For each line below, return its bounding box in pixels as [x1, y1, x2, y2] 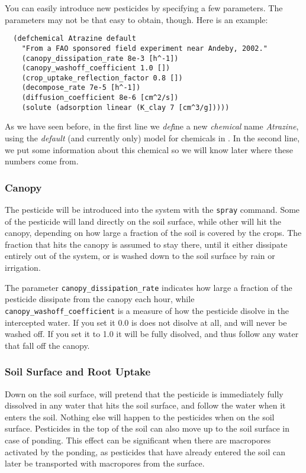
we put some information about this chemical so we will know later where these [5, 143, 293, 155]
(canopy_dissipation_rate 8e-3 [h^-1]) [21, 54, 179, 63]
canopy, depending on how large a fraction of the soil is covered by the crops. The [5, 226, 302, 239]
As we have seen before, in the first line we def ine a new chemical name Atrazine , [5, 120, 299, 132]
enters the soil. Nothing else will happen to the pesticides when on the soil [5, 410, 275, 423]
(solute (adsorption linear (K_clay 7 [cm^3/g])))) [21, 103, 230, 112]
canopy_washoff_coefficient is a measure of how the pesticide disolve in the [5, 304, 289, 316]
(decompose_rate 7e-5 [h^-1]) [21, 83, 141, 92]
